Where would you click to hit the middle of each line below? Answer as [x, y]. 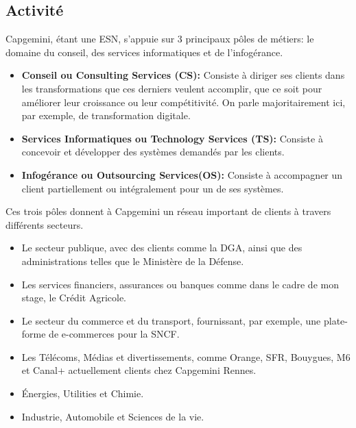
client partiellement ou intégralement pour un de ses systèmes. [153, 188]
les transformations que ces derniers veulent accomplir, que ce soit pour [172, 88]
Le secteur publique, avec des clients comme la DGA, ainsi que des [162, 248]
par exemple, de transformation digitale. [106, 115]
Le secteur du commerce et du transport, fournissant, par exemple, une [171, 320]
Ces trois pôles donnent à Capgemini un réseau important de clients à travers [168, 211]
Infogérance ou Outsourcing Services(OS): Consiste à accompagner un [182, 174]
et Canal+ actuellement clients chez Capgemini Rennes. [139, 370]
